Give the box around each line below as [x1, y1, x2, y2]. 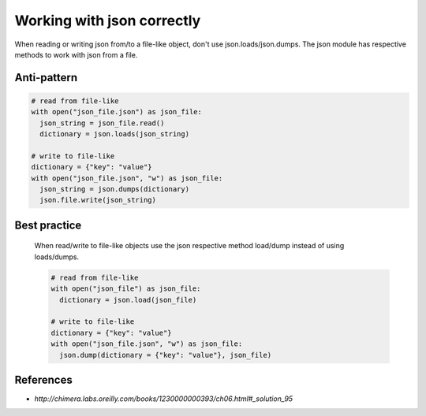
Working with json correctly [14, 12, 201, 29]
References [14, 373, 73, 386]
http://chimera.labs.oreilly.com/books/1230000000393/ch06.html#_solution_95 [34, 394, 293, 403]
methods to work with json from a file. [14, 50, 138, 59]
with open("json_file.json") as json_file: [31, 107, 203, 117]
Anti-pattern [14, 71, 78, 84]
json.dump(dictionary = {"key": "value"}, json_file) [59, 351, 272, 359]
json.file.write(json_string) [39, 195, 157, 205]
